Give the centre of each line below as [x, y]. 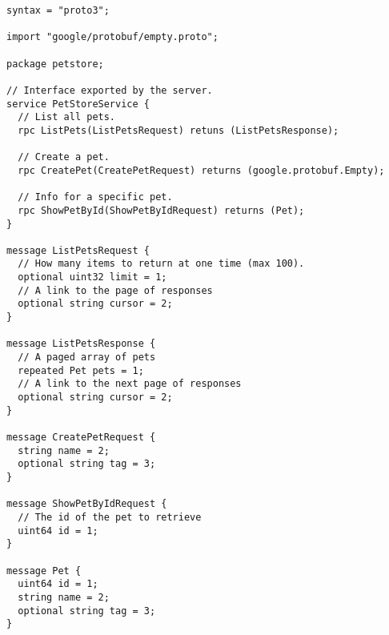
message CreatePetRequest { [81, 437]
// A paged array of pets [87, 358]
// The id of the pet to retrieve [110, 517]
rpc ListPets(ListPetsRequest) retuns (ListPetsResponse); [178, 130]
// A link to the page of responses [115, 290]
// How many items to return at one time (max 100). [161, 264]
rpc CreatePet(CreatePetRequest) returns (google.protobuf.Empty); [201, 170]
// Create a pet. [64, 157]
